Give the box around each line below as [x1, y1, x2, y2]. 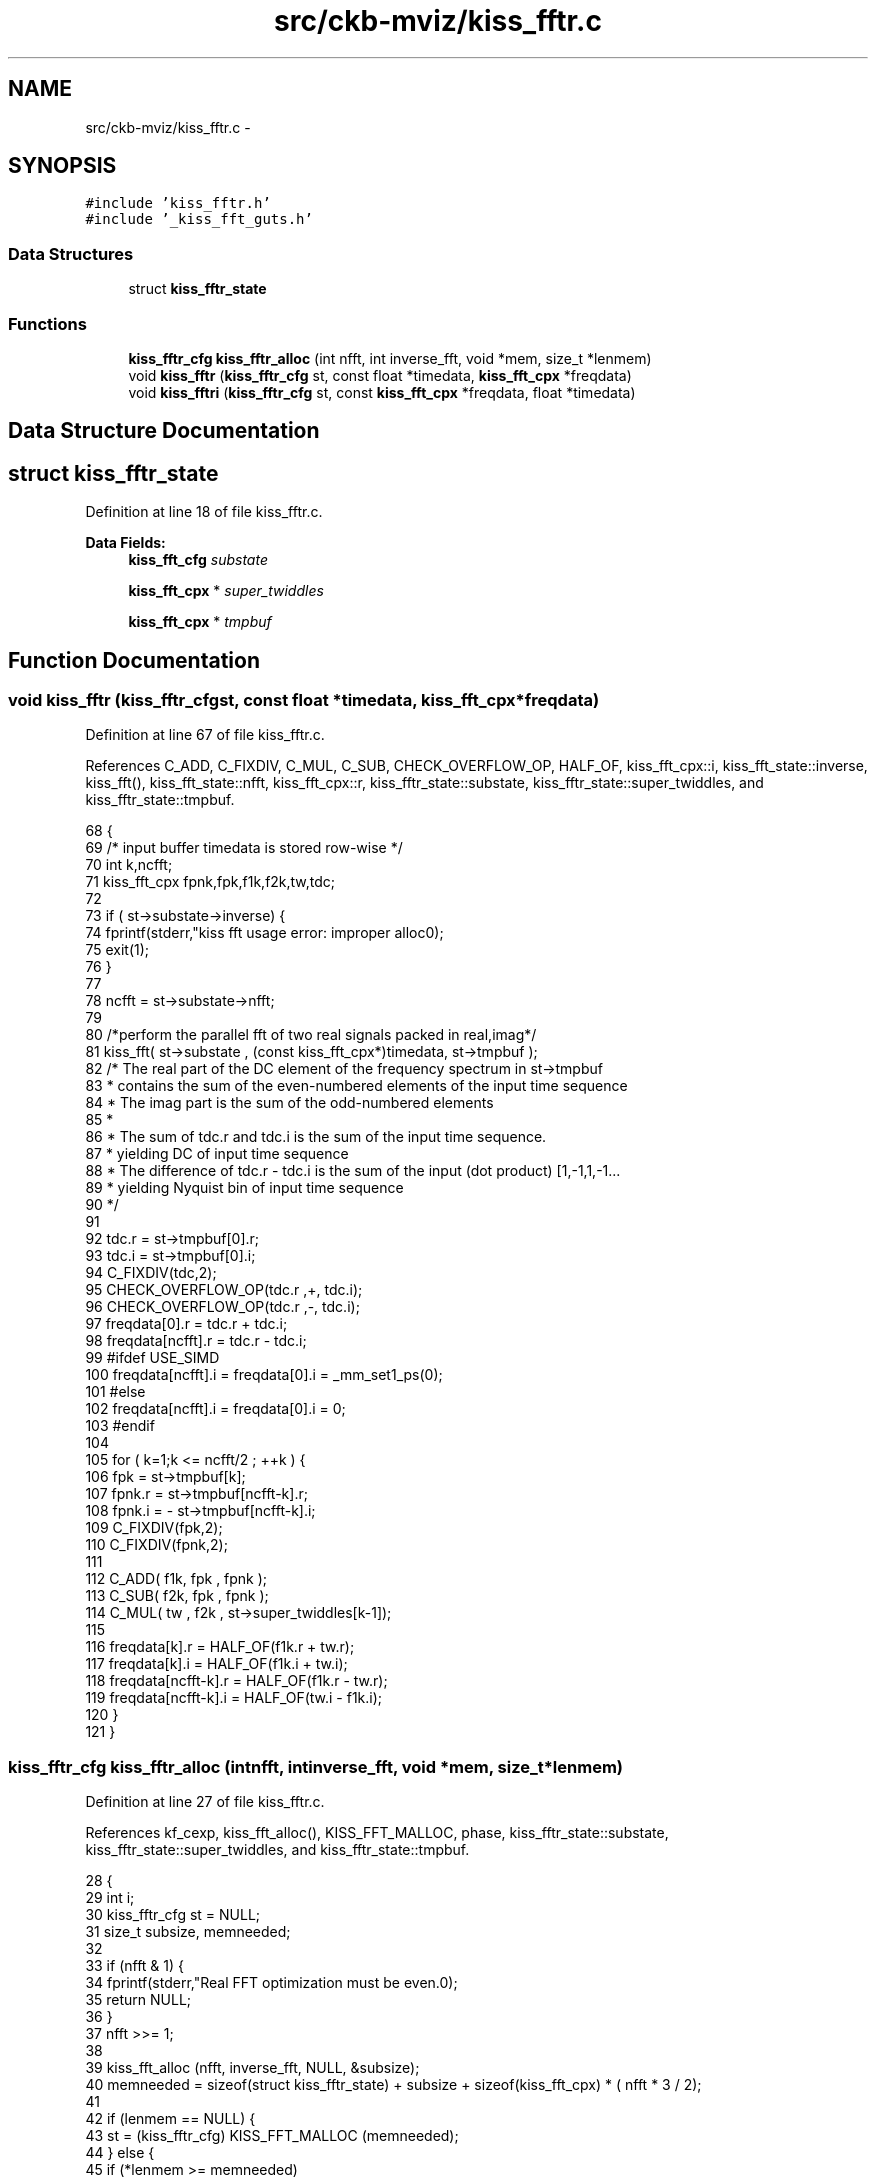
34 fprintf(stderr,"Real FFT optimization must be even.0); [85, 1974, 458, 1992]
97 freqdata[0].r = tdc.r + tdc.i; [85, 1315, 288, 1333]
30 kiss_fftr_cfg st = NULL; [85, 1906, 261, 1924]
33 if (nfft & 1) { [85, 1957, 185, 1975]
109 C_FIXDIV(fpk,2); [85, 1519, 223, 1537]
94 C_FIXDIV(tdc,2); [85, 1264, 217, 1282]
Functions [8, 313, 87, 334]
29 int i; [85, 1889, 135, 1907]
